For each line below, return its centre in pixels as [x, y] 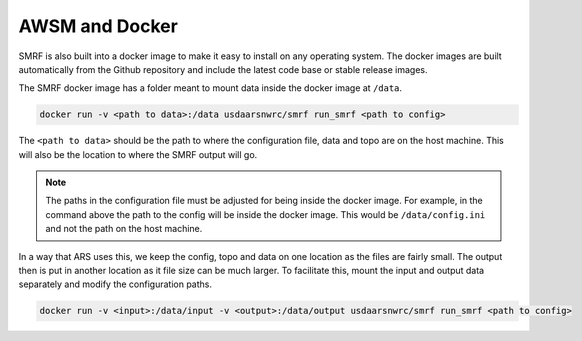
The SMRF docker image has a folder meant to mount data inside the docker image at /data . [210, 88]
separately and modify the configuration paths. [115, 284]
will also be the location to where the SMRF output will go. [138, 154]
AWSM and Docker [98, 26]
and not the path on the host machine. [124, 229]
